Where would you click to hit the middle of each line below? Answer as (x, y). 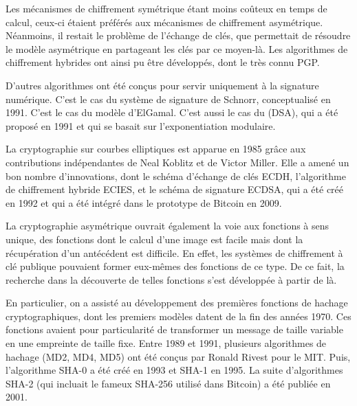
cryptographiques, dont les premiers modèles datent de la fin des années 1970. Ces (178, 316)
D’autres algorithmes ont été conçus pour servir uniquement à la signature (162, 85)
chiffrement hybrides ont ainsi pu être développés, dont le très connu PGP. (163, 62)
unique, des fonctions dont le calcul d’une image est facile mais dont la (154, 239)
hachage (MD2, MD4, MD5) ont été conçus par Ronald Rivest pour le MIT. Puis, (178, 356)
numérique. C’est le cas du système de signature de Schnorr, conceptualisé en (168, 99)
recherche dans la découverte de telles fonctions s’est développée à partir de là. (171, 279)
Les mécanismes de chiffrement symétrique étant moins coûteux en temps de (166, 8)
